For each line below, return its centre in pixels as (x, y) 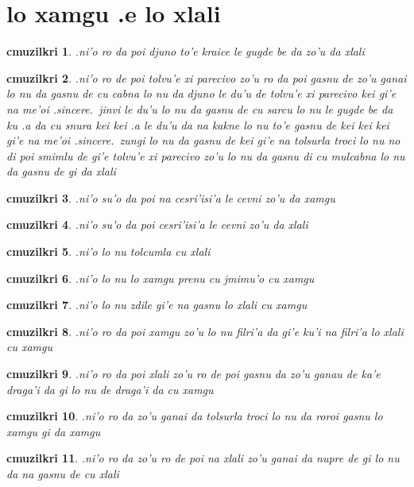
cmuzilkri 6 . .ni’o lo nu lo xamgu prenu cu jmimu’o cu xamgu (161, 278)
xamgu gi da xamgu (54, 431)
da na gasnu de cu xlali (63, 473)
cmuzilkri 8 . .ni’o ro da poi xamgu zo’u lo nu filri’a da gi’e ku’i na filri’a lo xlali (205, 331)
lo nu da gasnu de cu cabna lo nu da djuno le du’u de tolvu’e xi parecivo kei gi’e (201, 93)
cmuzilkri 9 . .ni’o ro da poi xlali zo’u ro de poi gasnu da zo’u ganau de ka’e (193, 374)
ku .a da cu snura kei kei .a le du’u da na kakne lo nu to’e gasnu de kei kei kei (198, 124)
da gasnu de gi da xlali (61, 171)
